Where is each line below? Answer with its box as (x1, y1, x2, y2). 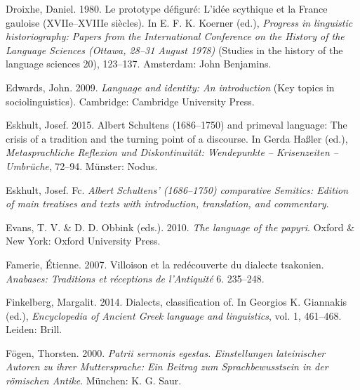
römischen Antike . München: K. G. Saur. (6, 373, 182, 388)
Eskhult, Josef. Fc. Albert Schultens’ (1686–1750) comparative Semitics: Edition (6, 182, 349, 197)
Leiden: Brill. (6, 322, 62, 337)
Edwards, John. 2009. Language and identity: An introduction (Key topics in (6, 79, 335, 94)
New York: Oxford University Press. (6, 233, 161, 248)
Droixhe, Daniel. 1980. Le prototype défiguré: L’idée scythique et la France (6, 1, 328, 15)
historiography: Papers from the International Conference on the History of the (6, 29, 345, 44)
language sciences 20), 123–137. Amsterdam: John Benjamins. (6, 56, 272, 71)
